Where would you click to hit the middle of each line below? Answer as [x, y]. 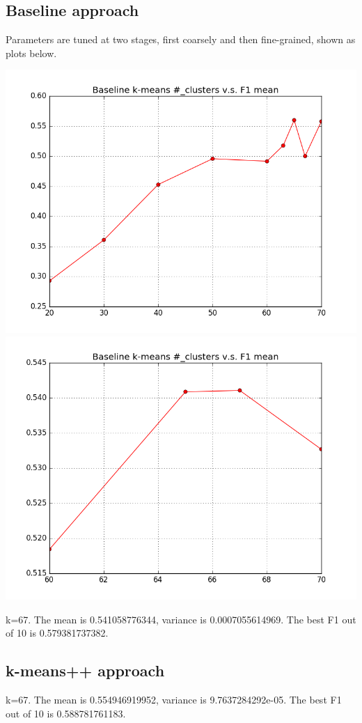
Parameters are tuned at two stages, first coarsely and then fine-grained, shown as [181, 39]
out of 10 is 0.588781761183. [66, 713]
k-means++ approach [85, 670]
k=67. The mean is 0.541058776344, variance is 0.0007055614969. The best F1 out [181, 619]
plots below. [31, 53]
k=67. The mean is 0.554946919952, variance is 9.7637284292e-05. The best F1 [174, 699]
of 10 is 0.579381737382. [57, 633]
